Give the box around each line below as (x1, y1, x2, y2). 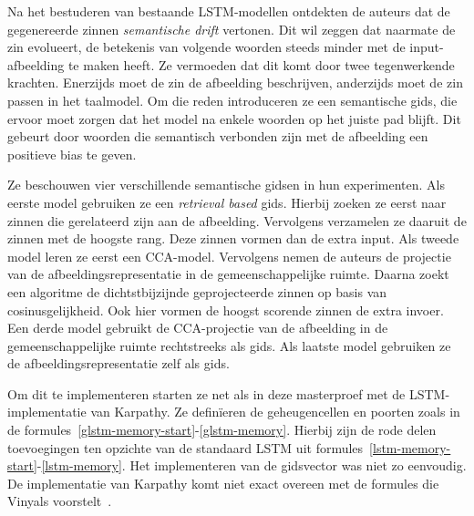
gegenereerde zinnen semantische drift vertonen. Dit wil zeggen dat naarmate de (7, 19, 456, 38)
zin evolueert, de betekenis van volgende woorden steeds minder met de (7, 37, 406, 57)
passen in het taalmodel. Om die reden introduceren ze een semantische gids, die (7, 90, 458, 109)
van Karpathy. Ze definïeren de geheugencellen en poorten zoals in (90, 402, 460, 421)
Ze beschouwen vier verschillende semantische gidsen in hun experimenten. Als (7, 175, 446, 194)
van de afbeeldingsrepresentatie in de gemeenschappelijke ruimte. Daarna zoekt (7, 264, 449, 284)
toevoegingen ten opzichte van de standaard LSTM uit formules (7, 438, 364, 457)
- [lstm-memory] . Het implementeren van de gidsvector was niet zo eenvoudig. (36, 456, 467, 475)
